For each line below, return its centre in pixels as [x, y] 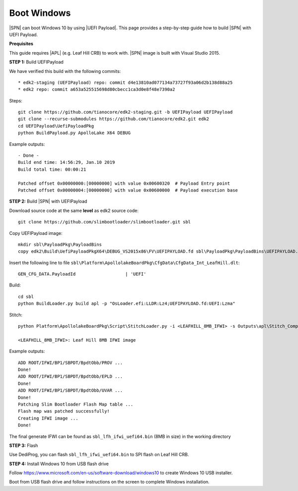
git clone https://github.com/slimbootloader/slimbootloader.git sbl [105, 222]
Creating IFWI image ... [48, 418]
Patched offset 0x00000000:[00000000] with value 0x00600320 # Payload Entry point [124, 183]
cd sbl [26, 296]
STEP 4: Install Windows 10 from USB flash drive [59, 464]
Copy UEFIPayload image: [36, 233]
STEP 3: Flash [24, 445]
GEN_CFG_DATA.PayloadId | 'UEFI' [82, 274]
